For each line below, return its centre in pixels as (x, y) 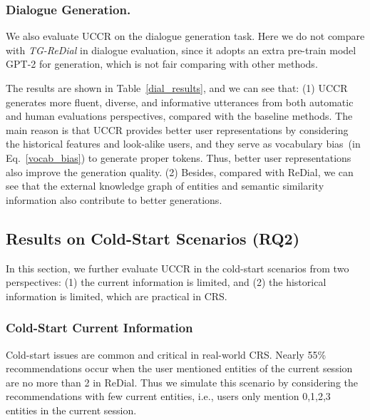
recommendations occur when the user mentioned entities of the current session (179, 368)
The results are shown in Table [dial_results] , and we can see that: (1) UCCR (177, 88)
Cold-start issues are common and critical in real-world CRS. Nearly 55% (166, 354)
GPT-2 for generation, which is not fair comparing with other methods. (162, 64)
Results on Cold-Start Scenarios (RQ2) (153, 238)
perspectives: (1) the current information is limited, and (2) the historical (166, 282)
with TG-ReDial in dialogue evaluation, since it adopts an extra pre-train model (181, 50)
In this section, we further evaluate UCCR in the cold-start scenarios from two (178, 268)
